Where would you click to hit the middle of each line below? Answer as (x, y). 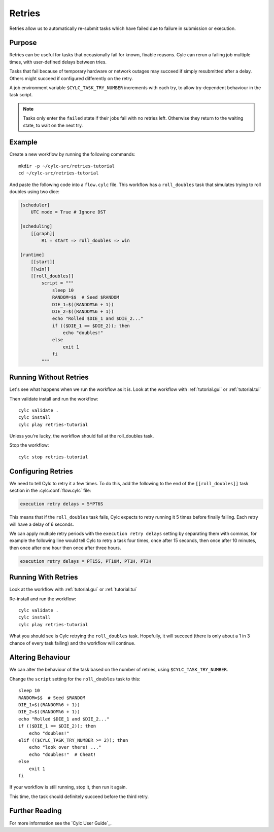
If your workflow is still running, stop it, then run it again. (68, 787)
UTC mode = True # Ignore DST (68, 212)
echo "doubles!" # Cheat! (62, 754)
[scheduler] (35, 205)
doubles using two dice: (35, 192)
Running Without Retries (49, 377)
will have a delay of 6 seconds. (42, 524)
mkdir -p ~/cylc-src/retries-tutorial (67, 166)
